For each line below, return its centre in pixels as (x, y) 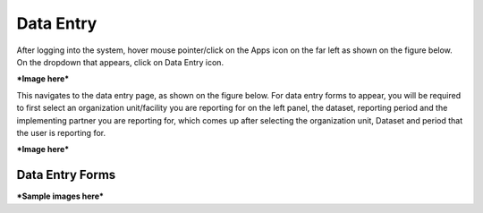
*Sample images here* (60, 196)
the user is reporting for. (61, 132)
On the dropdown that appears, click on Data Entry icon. (120, 62)
